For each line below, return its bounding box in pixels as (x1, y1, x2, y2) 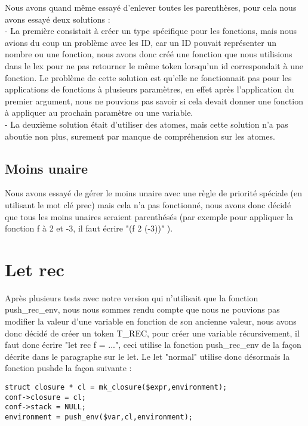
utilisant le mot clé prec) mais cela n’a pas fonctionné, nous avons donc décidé (5, 198, 291, 211)
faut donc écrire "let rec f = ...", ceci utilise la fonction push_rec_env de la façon (5, 338, 301, 351)
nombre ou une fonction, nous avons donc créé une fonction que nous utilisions (5, 48, 292, 60)
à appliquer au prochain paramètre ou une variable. (5, 106, 193, 119)
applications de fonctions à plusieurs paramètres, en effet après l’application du (5, 83, 294, 95)
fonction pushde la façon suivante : (5, 362, 132, 374)
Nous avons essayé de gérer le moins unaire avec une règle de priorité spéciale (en (5, 187, 302, 199)
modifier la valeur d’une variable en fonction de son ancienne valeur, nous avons (5, 315, 297, 328)
